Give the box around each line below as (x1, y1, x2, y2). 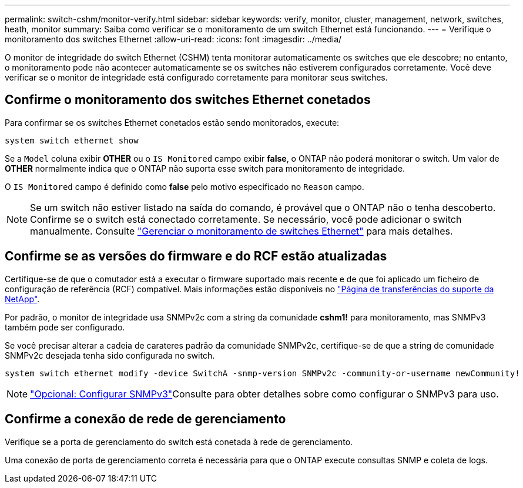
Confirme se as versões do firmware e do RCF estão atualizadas (5, 249, 387, 264)
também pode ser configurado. (5, 322, 125, 332)
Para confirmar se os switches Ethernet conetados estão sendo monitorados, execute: (5, 117, 340, 128)
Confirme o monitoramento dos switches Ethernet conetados (5, 92, 371, 108)
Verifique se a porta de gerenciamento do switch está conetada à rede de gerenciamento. (5, 436, 353, 447)
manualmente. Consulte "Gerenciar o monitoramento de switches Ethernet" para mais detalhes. (30, 225, 453, 237)
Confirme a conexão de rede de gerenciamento (5, 412, 286, 427)
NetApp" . (5, 293, 40, 304)
